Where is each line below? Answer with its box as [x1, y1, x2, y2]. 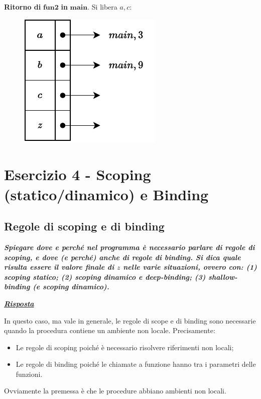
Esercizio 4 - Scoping [4, 164, 151, 185]
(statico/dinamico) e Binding [4, 184, 209, 204]
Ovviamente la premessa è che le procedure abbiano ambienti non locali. [4, 385, 226, 396]
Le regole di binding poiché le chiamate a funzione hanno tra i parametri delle [16, 359, 256, 369]
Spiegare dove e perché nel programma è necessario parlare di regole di [4, 242, 255, 252]
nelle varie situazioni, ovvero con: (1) [123, 262, 257, 272]
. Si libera [87, 2, 117, 12]
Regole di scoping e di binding [4, 218, 165, 234]
